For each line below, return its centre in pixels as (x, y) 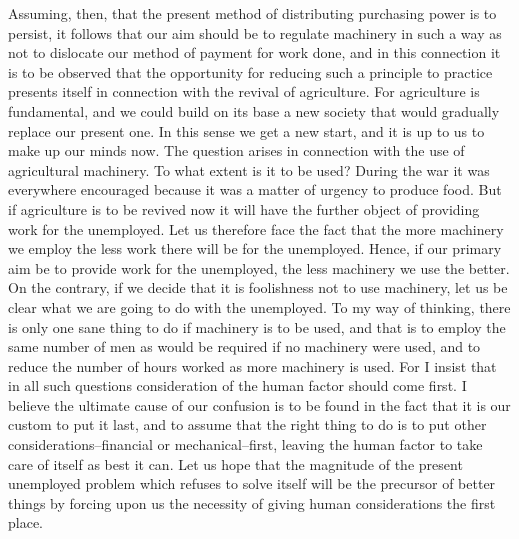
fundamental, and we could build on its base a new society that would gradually (254, 110)
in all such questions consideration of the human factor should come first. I (237, 385)
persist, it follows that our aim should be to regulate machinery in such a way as (255, 32)
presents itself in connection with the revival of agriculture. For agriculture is (244, 91)
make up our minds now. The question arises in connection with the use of (236, 150)
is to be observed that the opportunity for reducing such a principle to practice (250, 71)
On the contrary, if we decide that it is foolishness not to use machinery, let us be (258, 287)
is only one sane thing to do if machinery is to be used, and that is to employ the (257, 326)
